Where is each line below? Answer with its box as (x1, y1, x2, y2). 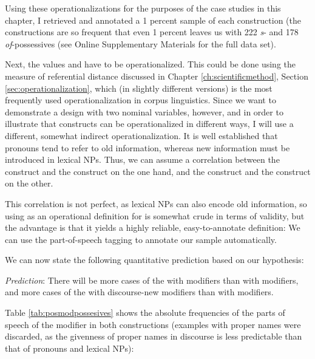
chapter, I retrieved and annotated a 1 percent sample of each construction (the (5, 13, 301, 26)
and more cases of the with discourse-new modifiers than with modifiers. (5, 285, 274, 298)
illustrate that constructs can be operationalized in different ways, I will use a (5, 117, 294, 130)
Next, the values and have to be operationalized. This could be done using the (5, 58, 296, 70)
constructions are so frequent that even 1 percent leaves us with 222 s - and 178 (5, 26, 299, 38)
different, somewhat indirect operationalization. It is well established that (5, 129, 278, 142)
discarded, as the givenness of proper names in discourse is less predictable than (5, 330, 302, 343)
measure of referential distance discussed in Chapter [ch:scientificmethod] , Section (5, 69, 308, 82)
